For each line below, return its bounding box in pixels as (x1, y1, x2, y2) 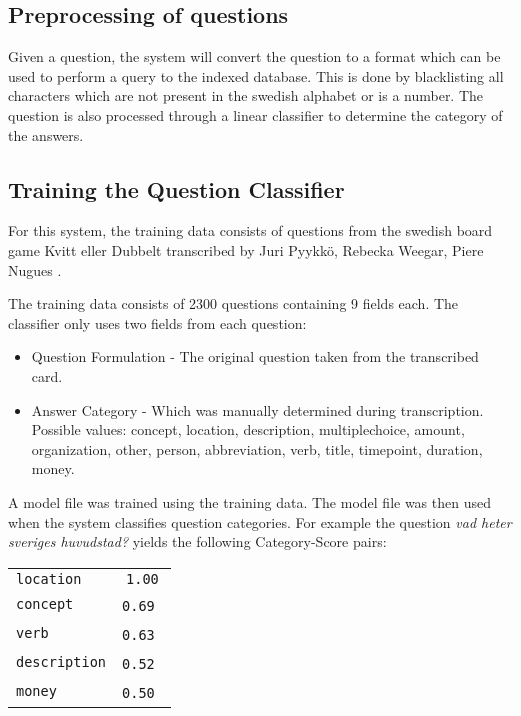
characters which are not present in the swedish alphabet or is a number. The (8, 85, 484, 106)
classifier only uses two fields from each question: (8, 312, 307, 333)
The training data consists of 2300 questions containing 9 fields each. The (8, 293, 459, 314)
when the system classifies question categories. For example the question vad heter (8, 511, 512, 532)
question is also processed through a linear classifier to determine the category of (8, 104, 503, 125)
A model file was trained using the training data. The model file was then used (8, 491, 491, 512)
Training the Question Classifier (8, 173, 345, 204)
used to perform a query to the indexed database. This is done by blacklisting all (8, 65, 504, 86)
